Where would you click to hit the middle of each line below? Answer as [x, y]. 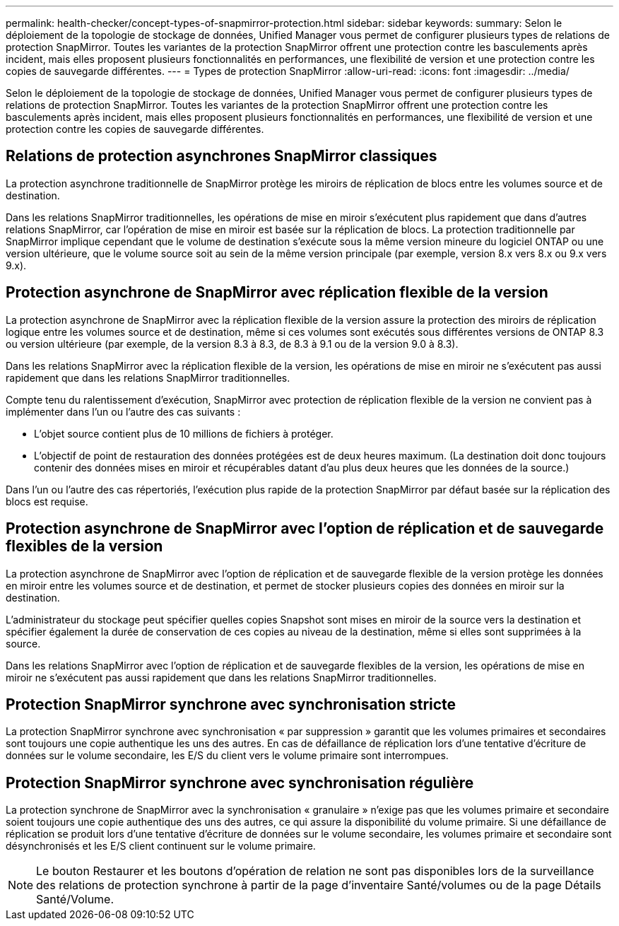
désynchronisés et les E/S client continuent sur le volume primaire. [161, 846]
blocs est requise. [47, 501]
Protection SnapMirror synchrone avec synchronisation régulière [240, 783]
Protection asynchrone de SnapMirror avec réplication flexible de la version [277, 293]
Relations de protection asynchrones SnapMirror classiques [222, 156]
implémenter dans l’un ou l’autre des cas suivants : [123, 411]
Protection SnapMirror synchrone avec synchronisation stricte [231, 704]
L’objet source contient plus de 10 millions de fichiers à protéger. [184, 433]
